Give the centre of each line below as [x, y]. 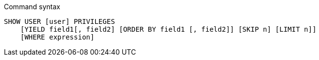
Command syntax [32, 7]
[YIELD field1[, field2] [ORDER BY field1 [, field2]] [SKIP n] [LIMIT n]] [168, 29]
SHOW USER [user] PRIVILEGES [60, 21]
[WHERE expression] [57, 37]
